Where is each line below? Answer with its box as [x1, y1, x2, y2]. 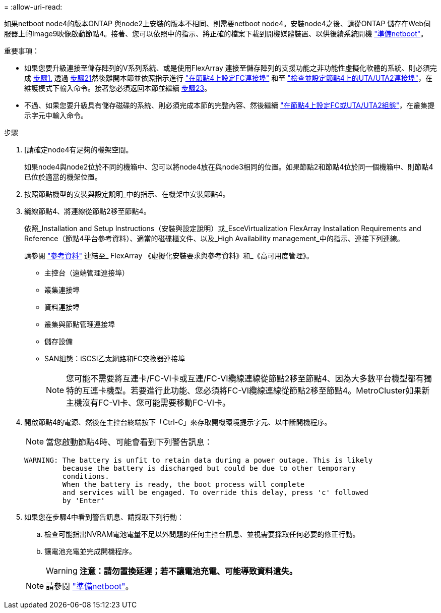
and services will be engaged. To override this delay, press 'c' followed [62, 488, 368, 496]
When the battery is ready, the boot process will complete [62, 480, 305, 488]
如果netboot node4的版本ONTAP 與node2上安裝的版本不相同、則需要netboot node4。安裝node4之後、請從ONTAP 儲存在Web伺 [4, 19, 431, 28]
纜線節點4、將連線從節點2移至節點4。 [24, 207, 151, 215]
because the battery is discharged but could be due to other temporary [62, 464, 356, 472]
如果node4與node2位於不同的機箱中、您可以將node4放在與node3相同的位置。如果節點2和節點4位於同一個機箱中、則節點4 [24, 162, 433, 171]
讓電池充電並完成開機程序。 [44, 547, 136, 555]
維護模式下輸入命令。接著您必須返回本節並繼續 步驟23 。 [24, 84, 212, 92]
